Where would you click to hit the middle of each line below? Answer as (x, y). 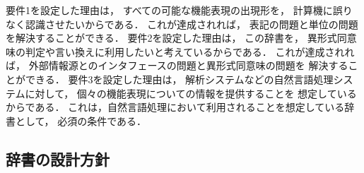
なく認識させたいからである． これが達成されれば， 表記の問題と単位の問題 (182, 24)
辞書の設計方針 (58, 159)
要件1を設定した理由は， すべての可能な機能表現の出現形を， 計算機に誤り (179, 10)
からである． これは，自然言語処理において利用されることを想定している (175, 107)
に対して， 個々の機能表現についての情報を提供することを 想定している (191, 93)
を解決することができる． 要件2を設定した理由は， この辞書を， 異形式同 (176, 38)
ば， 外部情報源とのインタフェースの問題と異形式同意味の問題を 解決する (177, 65)
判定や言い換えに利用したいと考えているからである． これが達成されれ (190, 51)
